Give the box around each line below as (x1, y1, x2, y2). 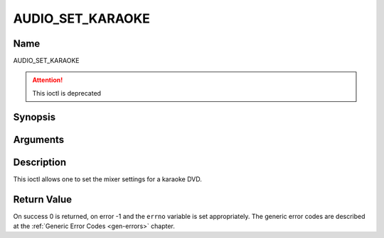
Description (13, 156, 67, 168)
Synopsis (13, 110, 56, 123)
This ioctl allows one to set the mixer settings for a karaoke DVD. (13, 174, 203, 183)
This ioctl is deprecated (32, 89, 102, 97)
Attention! (32, 76, 63, 84)
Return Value (13, 193, 73, 205)
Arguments (13, 133, 65, 145)
